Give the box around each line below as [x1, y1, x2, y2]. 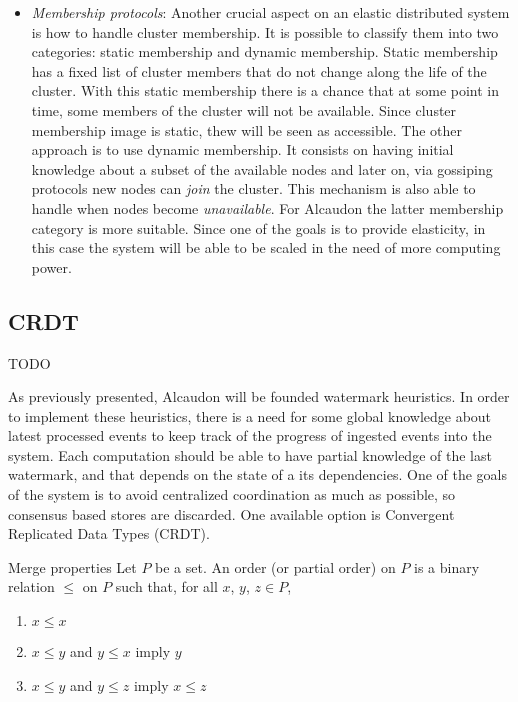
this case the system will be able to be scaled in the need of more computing [31, 237, 501, 258]
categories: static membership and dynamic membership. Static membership [31, 41, 498, 62]
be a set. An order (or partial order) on [155, 556, 396, 577]
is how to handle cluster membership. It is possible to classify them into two [31, 21, 499, 42]
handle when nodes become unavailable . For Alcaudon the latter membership [31, 197, 504, 218]
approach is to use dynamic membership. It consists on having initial [31, 139, 454, 160]
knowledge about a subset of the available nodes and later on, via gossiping [31, 158, 493, 179]
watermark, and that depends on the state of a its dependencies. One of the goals [8, 464, 507, 485]
